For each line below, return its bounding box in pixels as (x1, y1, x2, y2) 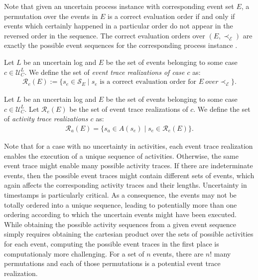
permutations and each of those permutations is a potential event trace (4, 258, 221, 269)
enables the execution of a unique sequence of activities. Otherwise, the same (4, 150, 239, 161)
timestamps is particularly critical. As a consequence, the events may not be (4, 189, 237, 200)
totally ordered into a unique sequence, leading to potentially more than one (4, 199, 237, 210)
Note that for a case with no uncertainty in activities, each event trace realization (4, 141, 253, 151)
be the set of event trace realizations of (69, 103, 188, 114)
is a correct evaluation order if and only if (108, 10, 235, 21)
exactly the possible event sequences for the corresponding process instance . (4, 40, 238, 50)
